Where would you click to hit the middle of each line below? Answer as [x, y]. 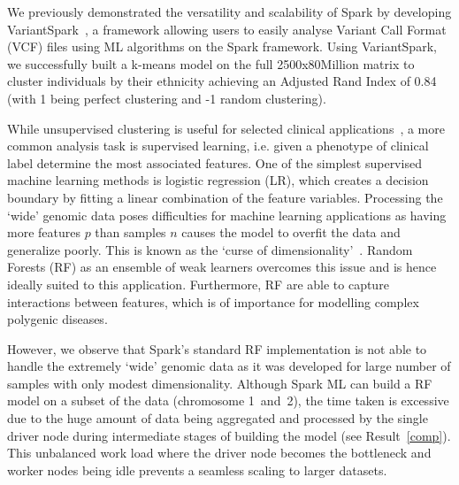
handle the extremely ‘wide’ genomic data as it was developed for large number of [229, 366]
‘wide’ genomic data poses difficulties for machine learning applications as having [227, 215]
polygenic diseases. [57, 319]
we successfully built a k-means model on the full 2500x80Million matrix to [211, 63]
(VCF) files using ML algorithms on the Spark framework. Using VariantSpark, [222, 46]
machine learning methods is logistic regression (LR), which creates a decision [218, 180]
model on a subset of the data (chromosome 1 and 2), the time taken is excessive [228, 400]
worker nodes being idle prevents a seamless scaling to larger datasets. [197, 470]
